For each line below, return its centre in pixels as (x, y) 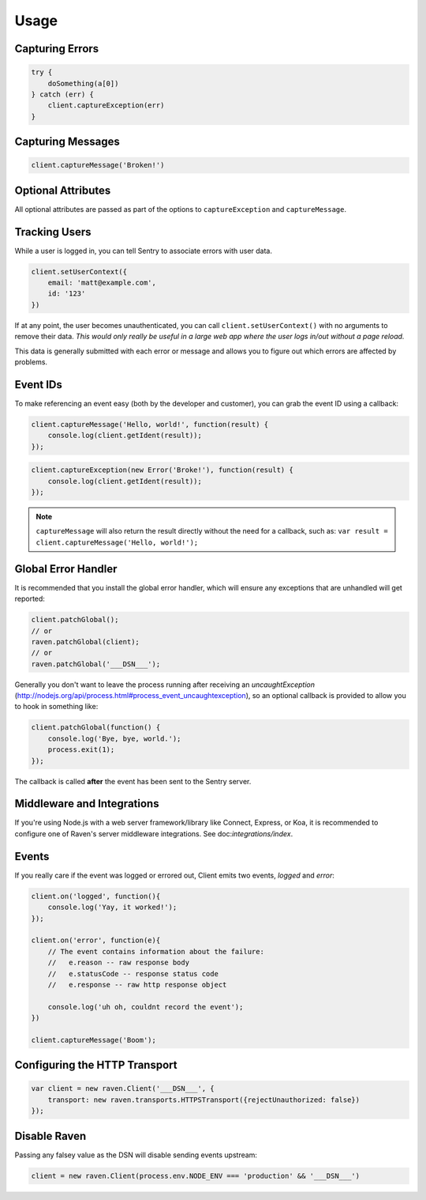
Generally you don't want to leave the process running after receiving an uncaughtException (165, 685)
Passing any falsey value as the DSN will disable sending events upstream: (136, 1155)
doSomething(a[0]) (83, 83)
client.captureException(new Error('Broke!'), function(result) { (162, 470)
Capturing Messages (67, 142)
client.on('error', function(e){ (96, 940)
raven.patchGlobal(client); (85, 642)
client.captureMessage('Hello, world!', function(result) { (150, 424)
